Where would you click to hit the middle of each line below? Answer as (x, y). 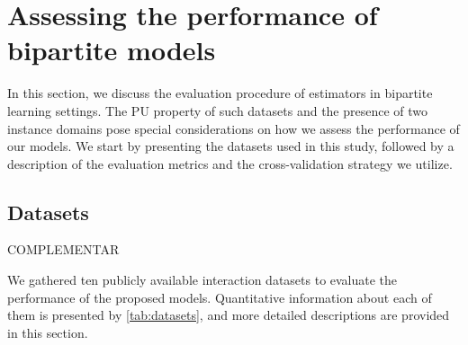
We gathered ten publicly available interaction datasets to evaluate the (202, 280)
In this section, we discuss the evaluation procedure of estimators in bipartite (220, 93)
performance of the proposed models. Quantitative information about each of (220, 297)
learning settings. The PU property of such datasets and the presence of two (218, 110)
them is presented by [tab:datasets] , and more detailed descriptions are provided (229, 315)
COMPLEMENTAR (63, 249)
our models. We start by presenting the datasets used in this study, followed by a (231, 146)
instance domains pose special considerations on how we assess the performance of (234, 128)
